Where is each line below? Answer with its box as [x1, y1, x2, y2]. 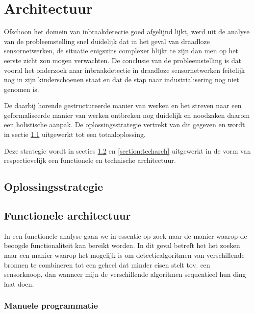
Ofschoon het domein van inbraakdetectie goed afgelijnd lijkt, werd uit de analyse [4, 26, 250, 37]
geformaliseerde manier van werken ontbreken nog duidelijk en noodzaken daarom [4, 110, 250, 120]
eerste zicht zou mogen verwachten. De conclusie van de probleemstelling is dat [4, 55, 241, 65]
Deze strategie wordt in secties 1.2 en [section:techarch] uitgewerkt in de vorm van [4, 145, 251, 156]
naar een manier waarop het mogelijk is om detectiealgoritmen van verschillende [4, 250, 245, 260]
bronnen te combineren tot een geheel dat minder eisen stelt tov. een [4, 259, 210, 269]
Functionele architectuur [4, 208, 131, 223]
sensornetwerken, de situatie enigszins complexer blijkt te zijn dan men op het [4, 45, 239, 56]
